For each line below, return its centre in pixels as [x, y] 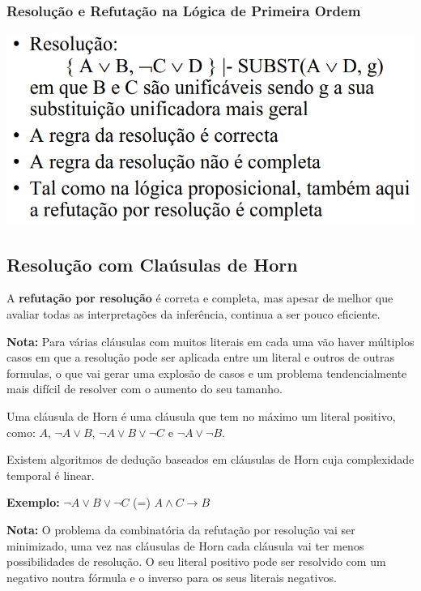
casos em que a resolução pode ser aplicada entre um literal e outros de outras [200, 357]
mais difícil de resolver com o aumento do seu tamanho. [145, 389]
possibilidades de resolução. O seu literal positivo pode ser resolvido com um [196, 561]
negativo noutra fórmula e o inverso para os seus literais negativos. [172, 577]
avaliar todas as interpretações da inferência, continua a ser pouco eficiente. [193, 314]
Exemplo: [33, 502]
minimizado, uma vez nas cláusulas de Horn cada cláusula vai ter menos [185, 545]
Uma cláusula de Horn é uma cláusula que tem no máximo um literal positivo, [201, 415]
